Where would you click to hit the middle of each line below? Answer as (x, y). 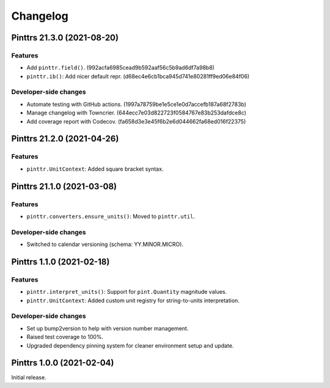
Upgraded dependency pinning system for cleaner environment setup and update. (130, 345)
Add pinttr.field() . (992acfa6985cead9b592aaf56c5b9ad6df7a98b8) (121, 68)
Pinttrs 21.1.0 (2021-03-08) (64, 186)
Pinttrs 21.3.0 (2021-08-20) (65, 38)
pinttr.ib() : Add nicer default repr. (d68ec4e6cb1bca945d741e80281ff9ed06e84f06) (138, 76)
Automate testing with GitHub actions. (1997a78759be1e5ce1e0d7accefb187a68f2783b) (137, 104)
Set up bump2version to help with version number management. (108, 328)
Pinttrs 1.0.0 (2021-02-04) (63, 363)
